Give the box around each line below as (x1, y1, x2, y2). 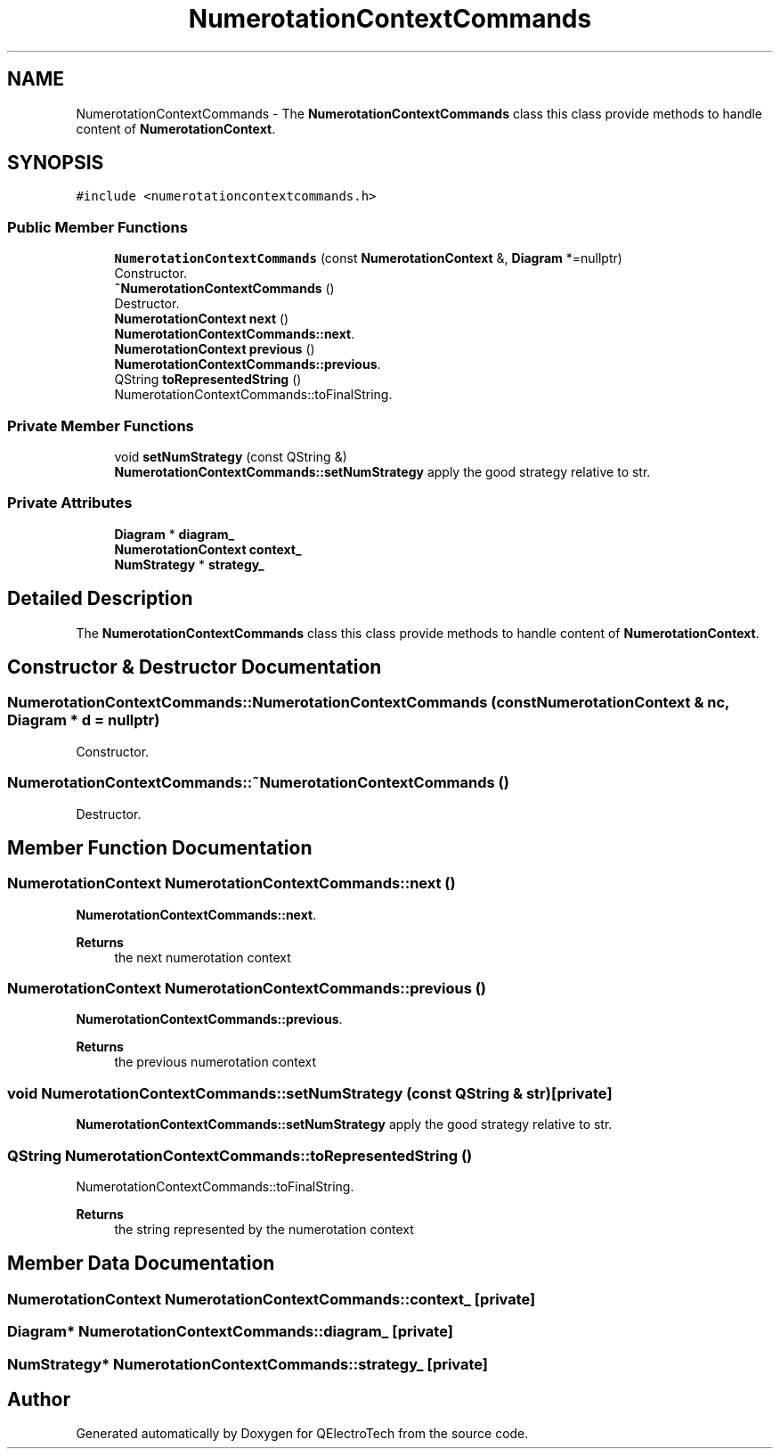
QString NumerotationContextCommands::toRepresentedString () (7, 1146, 473, 1165)
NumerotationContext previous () (114, 341, 315, 357)
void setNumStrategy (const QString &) (114, 448, 347, 464)
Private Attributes (7, 494, 133, 512)
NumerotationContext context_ (114, 541, 302, 557)
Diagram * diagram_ (114, 526, 235, 542)
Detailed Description (7, 587, 193, 610)
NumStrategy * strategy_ (114, 556, 264, 572)
